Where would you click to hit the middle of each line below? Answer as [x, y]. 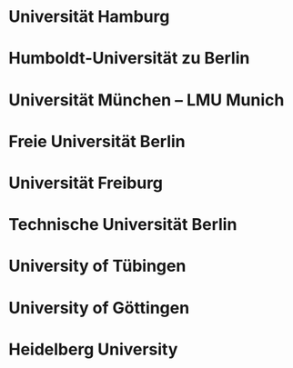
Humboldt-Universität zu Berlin [129, 59]
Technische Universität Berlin [123, 225]
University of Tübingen [97, 266]
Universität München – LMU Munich [146, 99]
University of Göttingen [99, 308]
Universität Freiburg [86, 183]
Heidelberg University [93, 349]
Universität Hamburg [89, 17]
